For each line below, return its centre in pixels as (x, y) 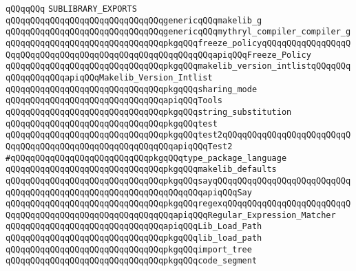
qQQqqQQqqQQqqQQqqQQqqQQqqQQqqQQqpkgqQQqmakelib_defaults (141, 170)
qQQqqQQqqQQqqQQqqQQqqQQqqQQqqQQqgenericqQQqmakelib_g (134, 20)
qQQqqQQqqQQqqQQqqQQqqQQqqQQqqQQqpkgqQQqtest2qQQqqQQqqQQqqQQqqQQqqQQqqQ (178, 135)
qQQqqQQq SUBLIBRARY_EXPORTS (71, 9)
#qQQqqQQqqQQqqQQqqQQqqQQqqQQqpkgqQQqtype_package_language (146, 158)
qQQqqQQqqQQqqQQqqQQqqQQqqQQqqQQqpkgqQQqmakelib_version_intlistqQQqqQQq (178, 66)
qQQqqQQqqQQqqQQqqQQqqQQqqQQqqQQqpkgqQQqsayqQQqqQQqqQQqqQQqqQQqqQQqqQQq (178, 181)
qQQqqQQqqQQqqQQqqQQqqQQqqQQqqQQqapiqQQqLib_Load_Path (134, 227)
